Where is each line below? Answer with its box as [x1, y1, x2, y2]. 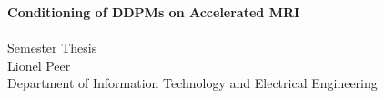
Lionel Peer [7, 55, 71, 74]
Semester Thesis [7, 38, 97, 57]
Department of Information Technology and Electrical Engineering [7, 73, 378, 93]
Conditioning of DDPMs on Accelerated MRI [7, 3, 300, 21]
